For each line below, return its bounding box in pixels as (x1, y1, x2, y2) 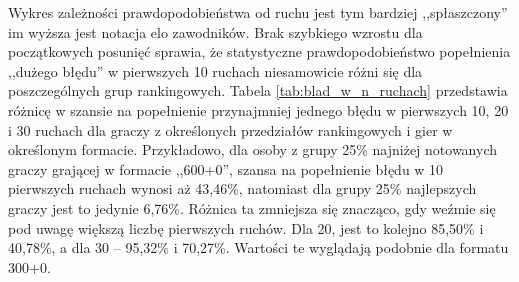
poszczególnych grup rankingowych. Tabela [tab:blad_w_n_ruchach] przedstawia (8, 80, 508, 101)
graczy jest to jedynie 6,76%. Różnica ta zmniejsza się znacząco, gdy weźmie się (8, 197, 496, 218)
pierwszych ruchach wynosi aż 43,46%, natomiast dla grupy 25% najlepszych (8, 178, 477, 199)
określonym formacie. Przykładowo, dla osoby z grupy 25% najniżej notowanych (8, 139, 497, 160)
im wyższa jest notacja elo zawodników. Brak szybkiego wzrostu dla (8, 21, 423, 42)
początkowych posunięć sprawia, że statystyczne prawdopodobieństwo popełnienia (8, 41, 511, 62)
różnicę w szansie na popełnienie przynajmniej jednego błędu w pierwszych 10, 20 (8, 99, 509, 120)
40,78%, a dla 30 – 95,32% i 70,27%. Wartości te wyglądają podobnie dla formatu (8, 237, 509, 258)
